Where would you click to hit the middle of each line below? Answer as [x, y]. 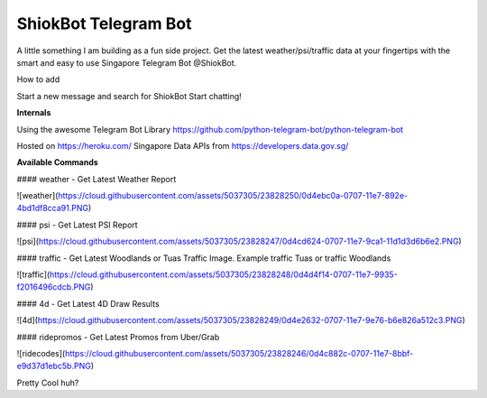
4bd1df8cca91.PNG [53, 208]
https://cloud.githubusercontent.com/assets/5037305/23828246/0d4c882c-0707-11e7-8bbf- [239, 353]
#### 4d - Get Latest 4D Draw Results [88, 303]
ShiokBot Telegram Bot [104, 23]
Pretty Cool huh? [48, 383]
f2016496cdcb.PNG [54, 287]
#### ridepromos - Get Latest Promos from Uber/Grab [118, 337]
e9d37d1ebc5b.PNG [54, 366]
